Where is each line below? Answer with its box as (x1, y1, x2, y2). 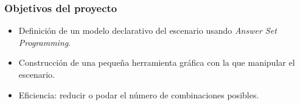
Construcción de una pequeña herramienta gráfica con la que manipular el (18, 56, 295, 69)
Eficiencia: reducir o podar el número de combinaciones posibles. (18, 88, 259, 101)
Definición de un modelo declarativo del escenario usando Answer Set (18, 24, 277, 37)
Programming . (18, 36, 71, 48)
